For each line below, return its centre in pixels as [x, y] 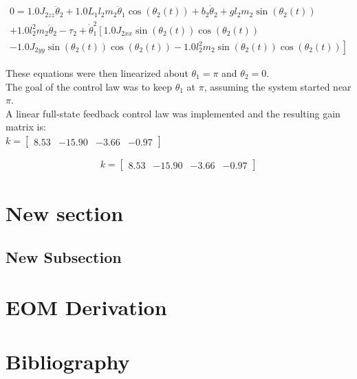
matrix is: [26, 127]
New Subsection [64, 256]
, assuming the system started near [278, 86]
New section [65, 213]
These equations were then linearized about [97, 73]
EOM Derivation [86, 307]
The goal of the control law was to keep [89, 86]
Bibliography [68, 361]
